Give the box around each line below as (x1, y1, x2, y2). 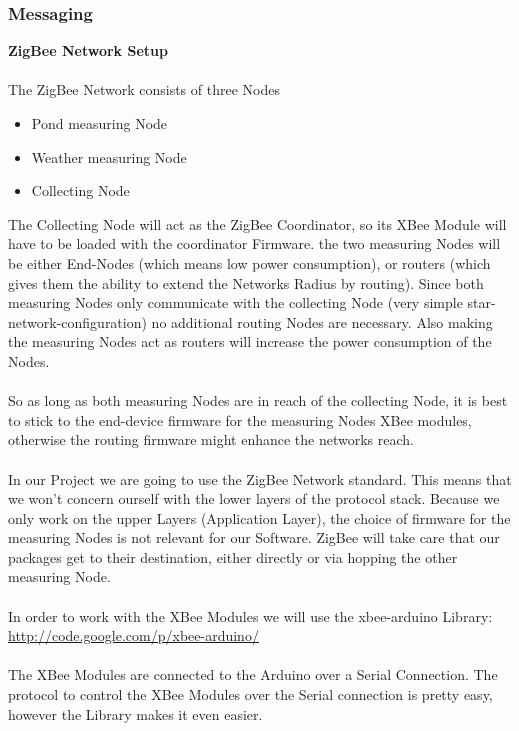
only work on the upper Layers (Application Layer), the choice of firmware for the (8, 507, 511, 528)
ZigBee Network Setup (8, 40, 168, 61)
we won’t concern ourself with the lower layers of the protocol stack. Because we (8, 488, 500, 509)
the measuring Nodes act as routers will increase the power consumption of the (8, 331, 492, 352)
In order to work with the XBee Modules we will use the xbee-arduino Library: (8, 605, 493, 626)
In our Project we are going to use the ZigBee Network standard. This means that (8, 468, 512, 489)
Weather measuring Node (31, 146, 187, 167)
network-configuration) (8, 311, 147, 332)
